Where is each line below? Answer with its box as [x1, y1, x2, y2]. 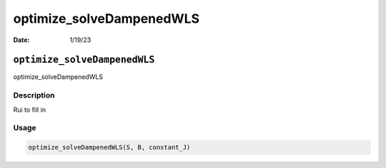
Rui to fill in [13, 105, 46, 114]
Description [13, 90, 55, 100]
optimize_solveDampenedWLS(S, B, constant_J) [28, 143, 191, 152]
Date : [13, 36, 30, 44]
